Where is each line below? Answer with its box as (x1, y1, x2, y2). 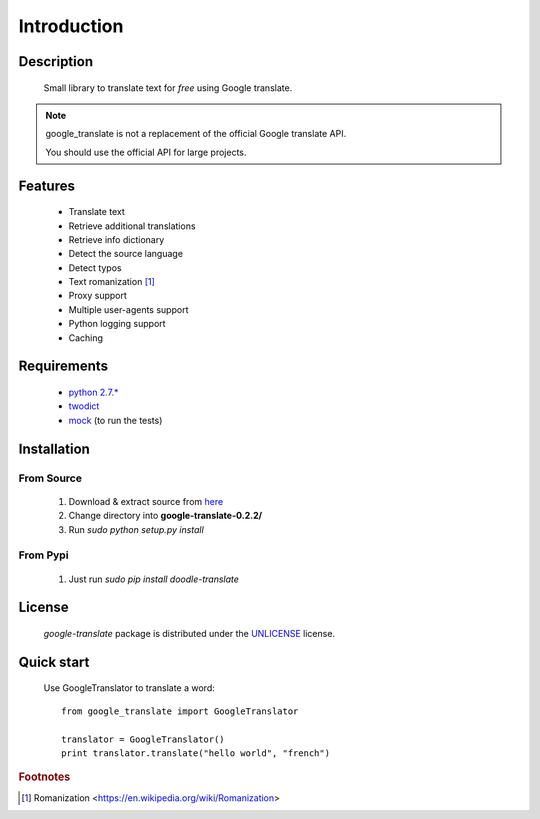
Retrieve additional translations (68, 220, 196, 232)
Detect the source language (68, 248, 184, 260)
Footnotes (18, 770, 71, 784)
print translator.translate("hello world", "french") (61, 747, 330, 759)
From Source (18, 471, 82, 485)
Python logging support (68, 318, 166, 330)
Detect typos (68, 261, 122, 274)
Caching (68, 331, 104, 344)
